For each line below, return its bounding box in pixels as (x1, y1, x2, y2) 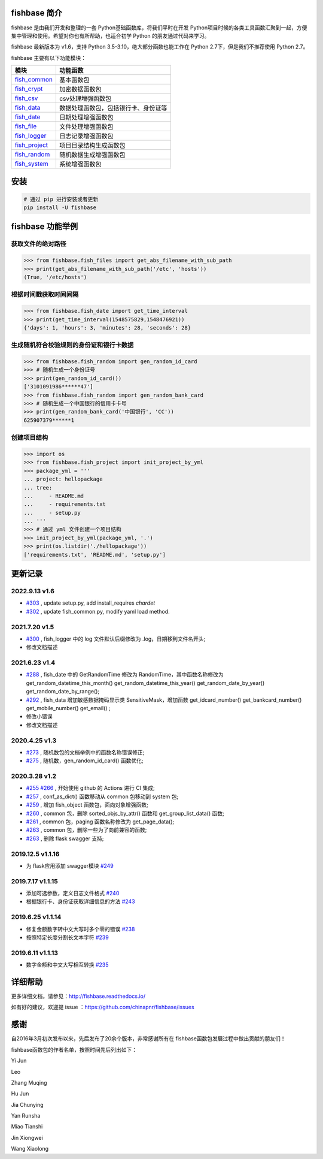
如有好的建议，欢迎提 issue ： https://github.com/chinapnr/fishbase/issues (11, 1004, 194, 1011)
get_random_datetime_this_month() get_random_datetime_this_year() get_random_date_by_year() (26, 679, 265, 686)
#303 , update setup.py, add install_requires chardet (26, 599, 156, 606)
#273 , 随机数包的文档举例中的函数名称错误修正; (26, 748, 145, 756)
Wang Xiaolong (11, 1145, 49, 1152)
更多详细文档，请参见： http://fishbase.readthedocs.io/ (11, 992, 146, 1000)
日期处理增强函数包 (59, 113, 114, 122)
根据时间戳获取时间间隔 (11, 291, 79, 299)
